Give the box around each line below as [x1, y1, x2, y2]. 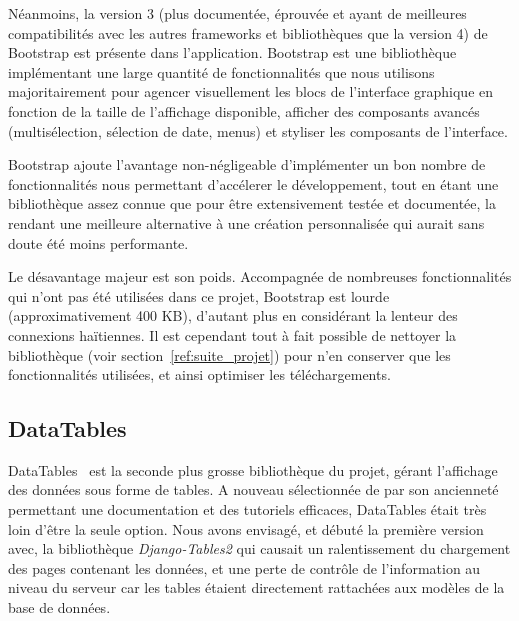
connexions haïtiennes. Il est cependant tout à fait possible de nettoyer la [8, 324, 457, 345]
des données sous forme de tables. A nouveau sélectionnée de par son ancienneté [8, 479, 499, 500]
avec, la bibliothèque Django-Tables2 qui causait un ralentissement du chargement [8, 538, 511, 559]
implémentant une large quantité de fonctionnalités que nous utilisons [8, 61, 435, 82]
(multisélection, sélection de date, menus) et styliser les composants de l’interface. [8, 120, 508, 141]
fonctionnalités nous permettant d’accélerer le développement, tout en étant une [8, 173, 499, 194]
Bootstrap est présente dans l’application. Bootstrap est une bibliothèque [8, 42, 457, 63]
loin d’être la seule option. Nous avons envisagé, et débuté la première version [8, 518, 484, 539]
